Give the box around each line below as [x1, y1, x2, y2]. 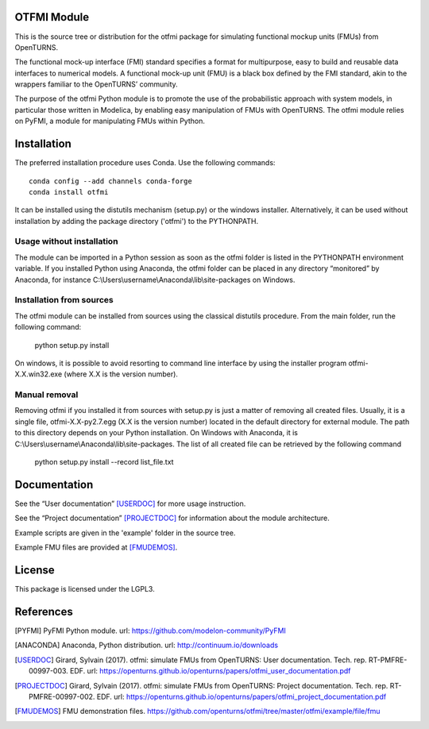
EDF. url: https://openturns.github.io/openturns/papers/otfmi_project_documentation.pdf [96, 692, 387, 701]
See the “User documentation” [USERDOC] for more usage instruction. [14, 499, 246, 508]
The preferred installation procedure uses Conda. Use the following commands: [14, 158, 276, 168]
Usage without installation [14, 236, 118, 247]
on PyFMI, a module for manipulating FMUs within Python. [14, 116, 206, 126]
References [14, 604, 73, 619]
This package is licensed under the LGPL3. [14, 584, 155, 594]
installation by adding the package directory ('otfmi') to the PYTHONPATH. [14, 216, 258, 226]
